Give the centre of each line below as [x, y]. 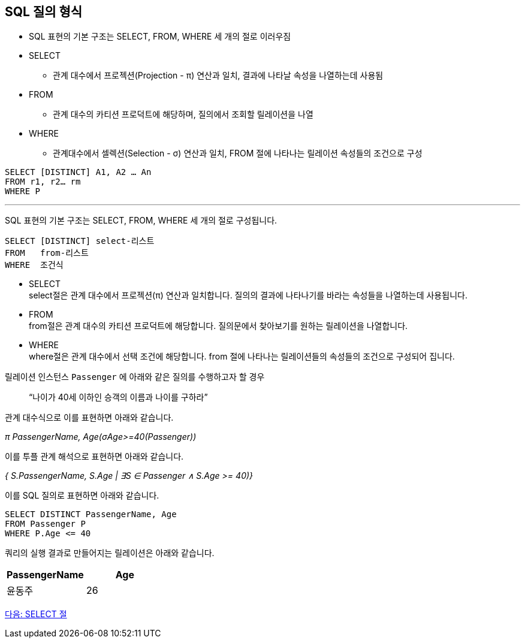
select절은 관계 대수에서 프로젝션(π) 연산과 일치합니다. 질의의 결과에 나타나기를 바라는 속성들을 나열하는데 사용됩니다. [248, 295]
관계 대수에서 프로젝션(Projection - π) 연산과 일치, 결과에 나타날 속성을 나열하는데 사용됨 [218, 76]
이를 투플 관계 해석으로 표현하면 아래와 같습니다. [94, 457]
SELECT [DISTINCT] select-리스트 [80, 241]
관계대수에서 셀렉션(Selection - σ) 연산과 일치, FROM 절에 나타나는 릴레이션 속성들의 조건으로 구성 [238, 153]
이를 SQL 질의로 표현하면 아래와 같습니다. [82, 496]
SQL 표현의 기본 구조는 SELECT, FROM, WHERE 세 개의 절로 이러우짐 [160, 37]
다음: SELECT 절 [36, 614]
